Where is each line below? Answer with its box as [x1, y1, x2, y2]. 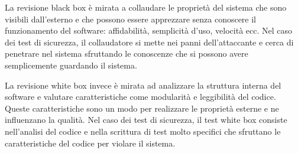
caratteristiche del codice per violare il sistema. [5, 136, 176, 149]
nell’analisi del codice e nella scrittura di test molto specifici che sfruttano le [5, 125, 281, 137]
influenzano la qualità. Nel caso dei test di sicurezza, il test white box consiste [5, 113, 287, 126]
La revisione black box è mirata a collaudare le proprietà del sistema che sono [5, 1, 287, 13]
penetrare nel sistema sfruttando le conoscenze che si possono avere [5, 47, 248, 60]
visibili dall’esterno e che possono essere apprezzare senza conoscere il [5, 12, 257, 25]
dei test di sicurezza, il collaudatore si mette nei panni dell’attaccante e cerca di [5, 35, 294, 48]
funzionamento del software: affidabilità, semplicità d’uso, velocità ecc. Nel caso [5, 24, 293, 37]
